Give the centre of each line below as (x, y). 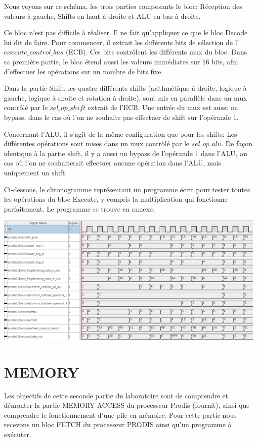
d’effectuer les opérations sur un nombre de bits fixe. (84, 71)
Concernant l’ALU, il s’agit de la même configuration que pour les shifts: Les (121, 134)
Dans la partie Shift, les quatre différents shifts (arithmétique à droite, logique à (125, 88)
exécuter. (18, 434)
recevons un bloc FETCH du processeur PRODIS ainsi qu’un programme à (118, 424)
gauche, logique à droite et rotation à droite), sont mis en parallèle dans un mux (126, 97)
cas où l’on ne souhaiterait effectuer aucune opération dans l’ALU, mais (113, 163)
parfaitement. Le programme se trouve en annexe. (79, 208)
